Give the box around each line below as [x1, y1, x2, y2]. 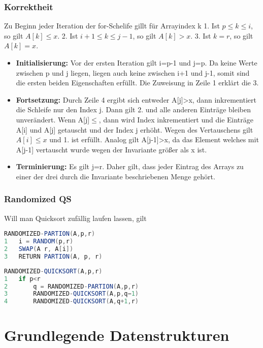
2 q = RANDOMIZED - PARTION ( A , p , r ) [4, 282, 139, 290]
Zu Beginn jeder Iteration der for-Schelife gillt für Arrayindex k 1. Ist [4, 20, 220, 31]
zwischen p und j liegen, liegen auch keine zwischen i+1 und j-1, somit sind [16, 67, 250, 78]
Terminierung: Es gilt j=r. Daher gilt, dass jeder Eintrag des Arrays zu [16, 161, 244, 172]
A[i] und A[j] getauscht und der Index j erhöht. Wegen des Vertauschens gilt [16, 124, 253, 135]
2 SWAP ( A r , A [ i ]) [4, 245, 74, 253]
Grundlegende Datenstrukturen [4, 325, 229, 345]
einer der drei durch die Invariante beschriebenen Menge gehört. [16, 171, 215, 181]
